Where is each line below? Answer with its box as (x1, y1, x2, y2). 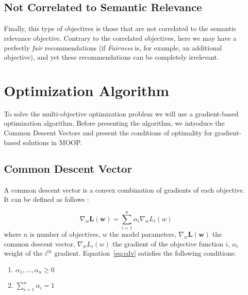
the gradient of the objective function (112, 238, 224, 248)
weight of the (4, 248, 43, 258)
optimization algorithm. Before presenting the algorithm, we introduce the (4, 118, 225, 128)
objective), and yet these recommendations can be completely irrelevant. (4, 52, 219, 62)
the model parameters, (109, 229, 177, 239)
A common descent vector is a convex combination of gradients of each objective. (4, 184, 245, 195)
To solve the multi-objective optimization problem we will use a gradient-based (4, 108, 239, 118)
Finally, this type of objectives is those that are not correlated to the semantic (4, 23, 237, 33)
